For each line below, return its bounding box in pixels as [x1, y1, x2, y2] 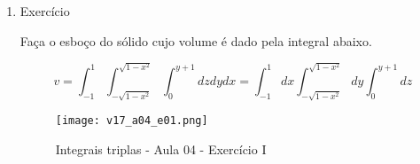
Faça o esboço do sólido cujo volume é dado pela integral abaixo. [19, 31, 372, 50]
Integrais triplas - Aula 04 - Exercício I [55, 139, 267, 158]
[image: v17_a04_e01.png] [55, 113, 208, 127]
